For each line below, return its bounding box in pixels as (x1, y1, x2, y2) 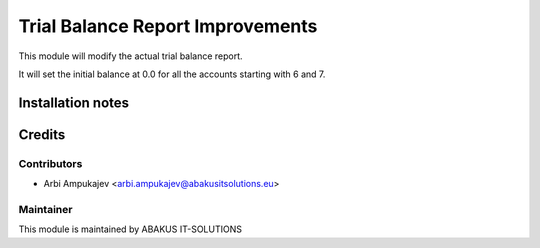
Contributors (18, 156, 83, 170)
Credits (18, 126, 66, 143)
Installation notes (18, 94, 130, 111)
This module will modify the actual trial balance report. (18, 50, 244, 62)
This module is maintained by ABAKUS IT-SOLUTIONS (18, 223, 242, 235)
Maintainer (18, 202, 73, 216)
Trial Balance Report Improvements (18, 15, 318, 37)
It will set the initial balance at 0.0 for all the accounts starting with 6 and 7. (18, 68, 326, 80)
